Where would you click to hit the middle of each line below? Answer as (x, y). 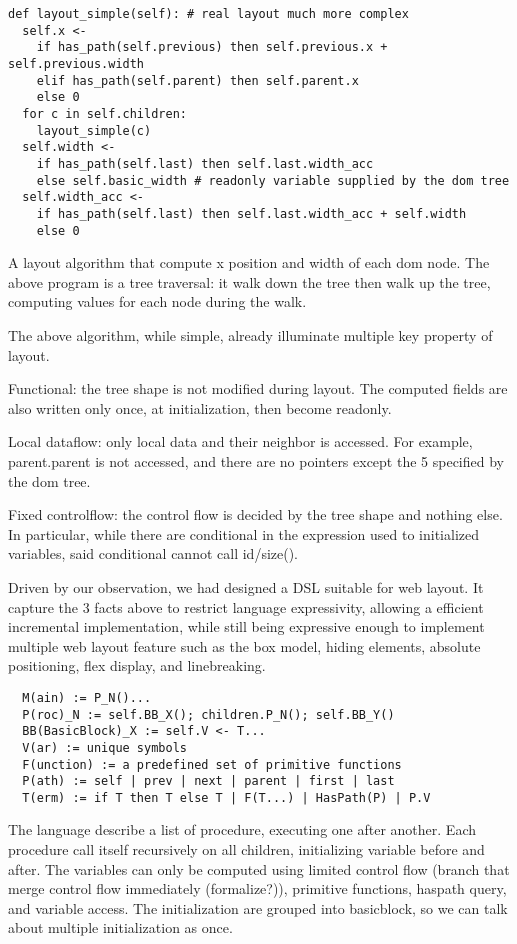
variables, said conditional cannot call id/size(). (153, 553)
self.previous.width (76, 63)
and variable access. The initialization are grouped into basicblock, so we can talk (258, 907)
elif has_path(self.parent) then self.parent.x (197, 80)
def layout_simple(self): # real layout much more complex (208, 14)
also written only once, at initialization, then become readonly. (200, 407)
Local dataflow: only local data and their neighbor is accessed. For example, (240, 441)
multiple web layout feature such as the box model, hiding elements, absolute (244, 645)
